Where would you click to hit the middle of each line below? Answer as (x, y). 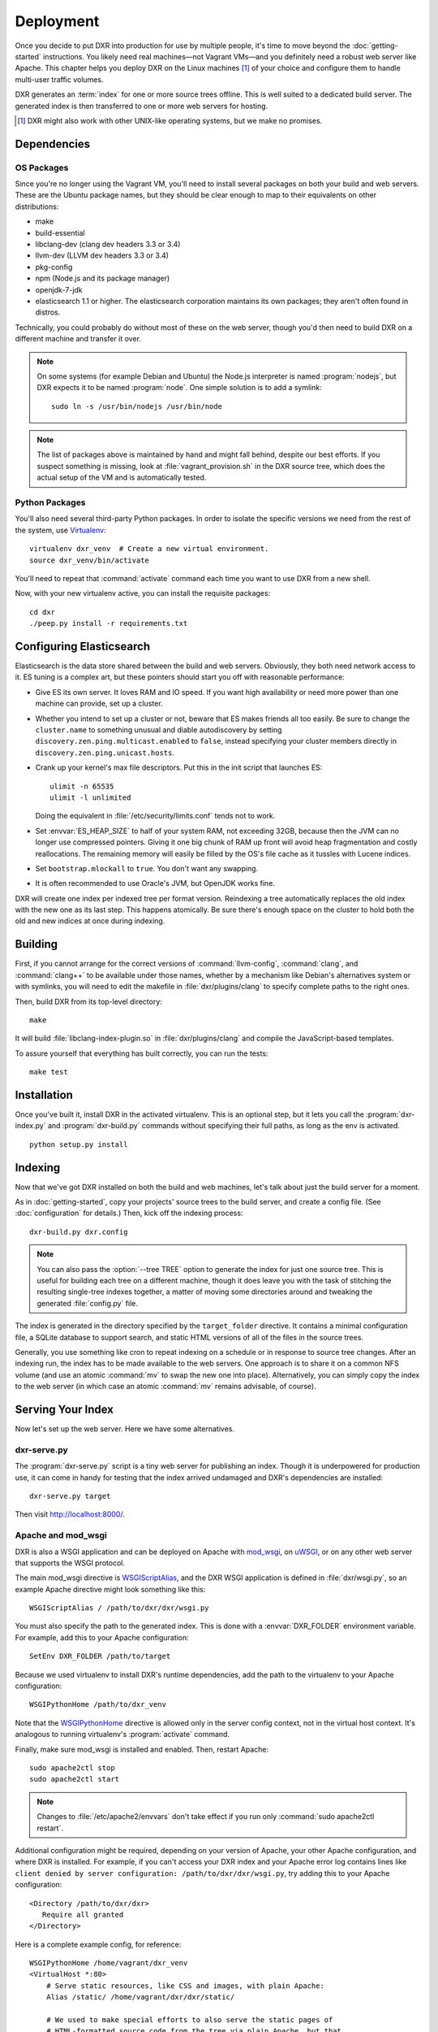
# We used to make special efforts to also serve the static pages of (189, 2020)
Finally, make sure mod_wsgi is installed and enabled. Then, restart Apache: (142, 1749)
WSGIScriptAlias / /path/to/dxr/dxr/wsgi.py (120, 1608)
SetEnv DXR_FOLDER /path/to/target (100, 1656)
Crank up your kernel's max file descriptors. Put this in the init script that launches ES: (179, 767)
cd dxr (43, 612)
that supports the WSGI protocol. (70, 1563)
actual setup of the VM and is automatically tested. (122, 478)
